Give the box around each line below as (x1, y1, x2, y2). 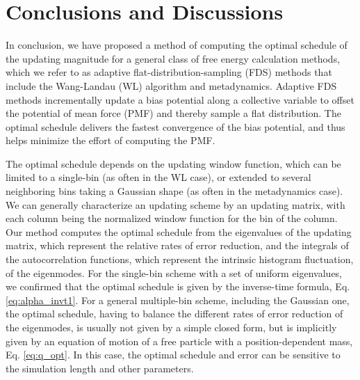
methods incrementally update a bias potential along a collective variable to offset (6, 92, 354, 106)
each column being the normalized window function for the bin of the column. (6, 211, 338, 225)
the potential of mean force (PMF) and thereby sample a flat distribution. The (6, 106, 341, 120)
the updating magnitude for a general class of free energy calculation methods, (6, 51, 341, 65)
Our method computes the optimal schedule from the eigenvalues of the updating (6, 224, 352, 239)
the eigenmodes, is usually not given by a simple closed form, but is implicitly (6, 320, 337, 334)
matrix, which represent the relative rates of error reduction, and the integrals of (6, 238, 349, 253)
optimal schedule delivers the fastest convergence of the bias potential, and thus (6, 119, 345, 134)
